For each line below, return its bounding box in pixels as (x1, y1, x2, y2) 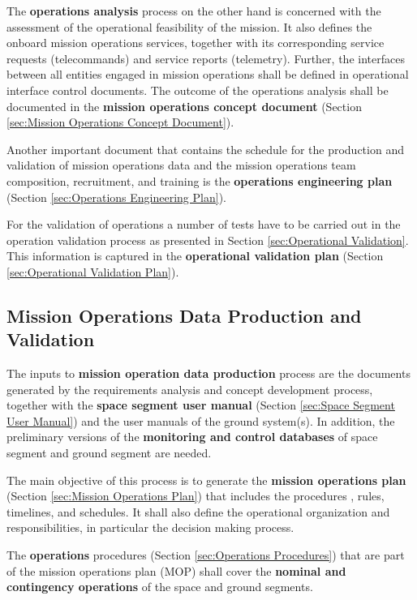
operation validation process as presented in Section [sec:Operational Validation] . (6, 231, 409, 248)
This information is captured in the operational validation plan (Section (6, 247, 384, 264)
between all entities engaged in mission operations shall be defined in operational (6, 66, 409, 83)
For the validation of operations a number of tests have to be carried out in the (6, 216, 401, 233)
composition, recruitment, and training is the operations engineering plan (6, 172, 393, 189)
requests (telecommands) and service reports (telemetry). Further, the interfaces (6, 49, 405, 66)
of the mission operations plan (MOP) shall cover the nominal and (6, 562, 346, 579)
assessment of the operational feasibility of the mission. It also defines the (6, 18, 372, 35)
